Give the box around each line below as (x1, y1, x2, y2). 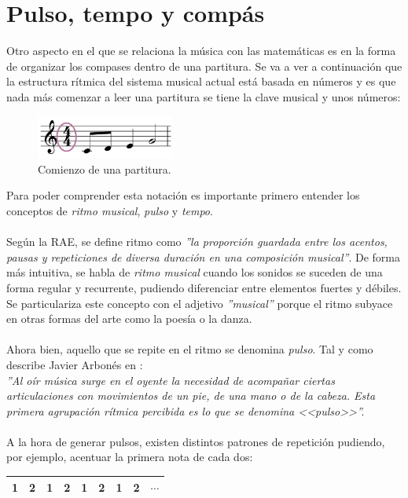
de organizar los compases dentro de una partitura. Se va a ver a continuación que (6, 57, 402, 74)
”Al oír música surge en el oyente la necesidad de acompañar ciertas (6, 372, 335, 388)
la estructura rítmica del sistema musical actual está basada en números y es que (6, 73, 396, 90)
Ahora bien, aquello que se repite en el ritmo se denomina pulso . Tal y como (6, 341, 373, 357)
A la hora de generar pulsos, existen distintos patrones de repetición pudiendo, (6, 433, 385, 449)
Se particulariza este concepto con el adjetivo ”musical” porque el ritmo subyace (6, 295, 393, 311)
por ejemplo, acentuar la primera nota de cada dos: (6, 449, 253, 465)
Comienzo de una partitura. (38, 160, 171, 177)
